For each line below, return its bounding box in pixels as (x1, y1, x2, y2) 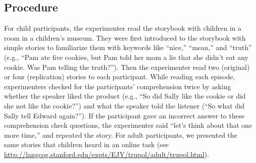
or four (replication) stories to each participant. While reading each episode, (4, 71, 235, 82)
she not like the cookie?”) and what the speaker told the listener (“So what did (4, 100, 245, 110)
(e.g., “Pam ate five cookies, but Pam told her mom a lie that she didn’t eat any (4, 52, 249, 62)
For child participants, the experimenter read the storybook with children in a (4, 23, 242, 33)
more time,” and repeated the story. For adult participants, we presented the (4, 129, 238, 140)
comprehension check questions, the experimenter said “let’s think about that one (4, 120, 252, 130)
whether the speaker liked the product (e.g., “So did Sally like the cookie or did (4, 91, 246, 101)
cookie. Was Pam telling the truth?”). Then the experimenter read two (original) (4, 61, 250, 72)
